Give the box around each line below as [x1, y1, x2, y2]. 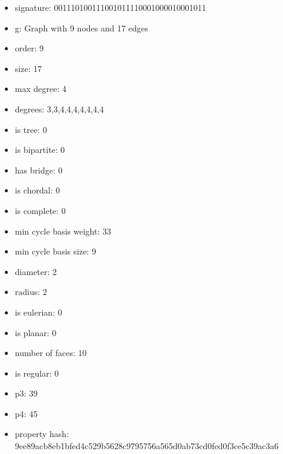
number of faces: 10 [14, 346, 87, 359]
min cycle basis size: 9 [14, 245, 97, 258]
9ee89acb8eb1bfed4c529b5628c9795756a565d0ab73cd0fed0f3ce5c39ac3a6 [14, 439, 279, 452]
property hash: [14, 427, 69, 440]
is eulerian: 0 [14, 305, 62, 318]
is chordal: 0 [14, 184, 60, 196]
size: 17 [14, 62, 42, 74]
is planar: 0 [14, 326, 57, 339]
